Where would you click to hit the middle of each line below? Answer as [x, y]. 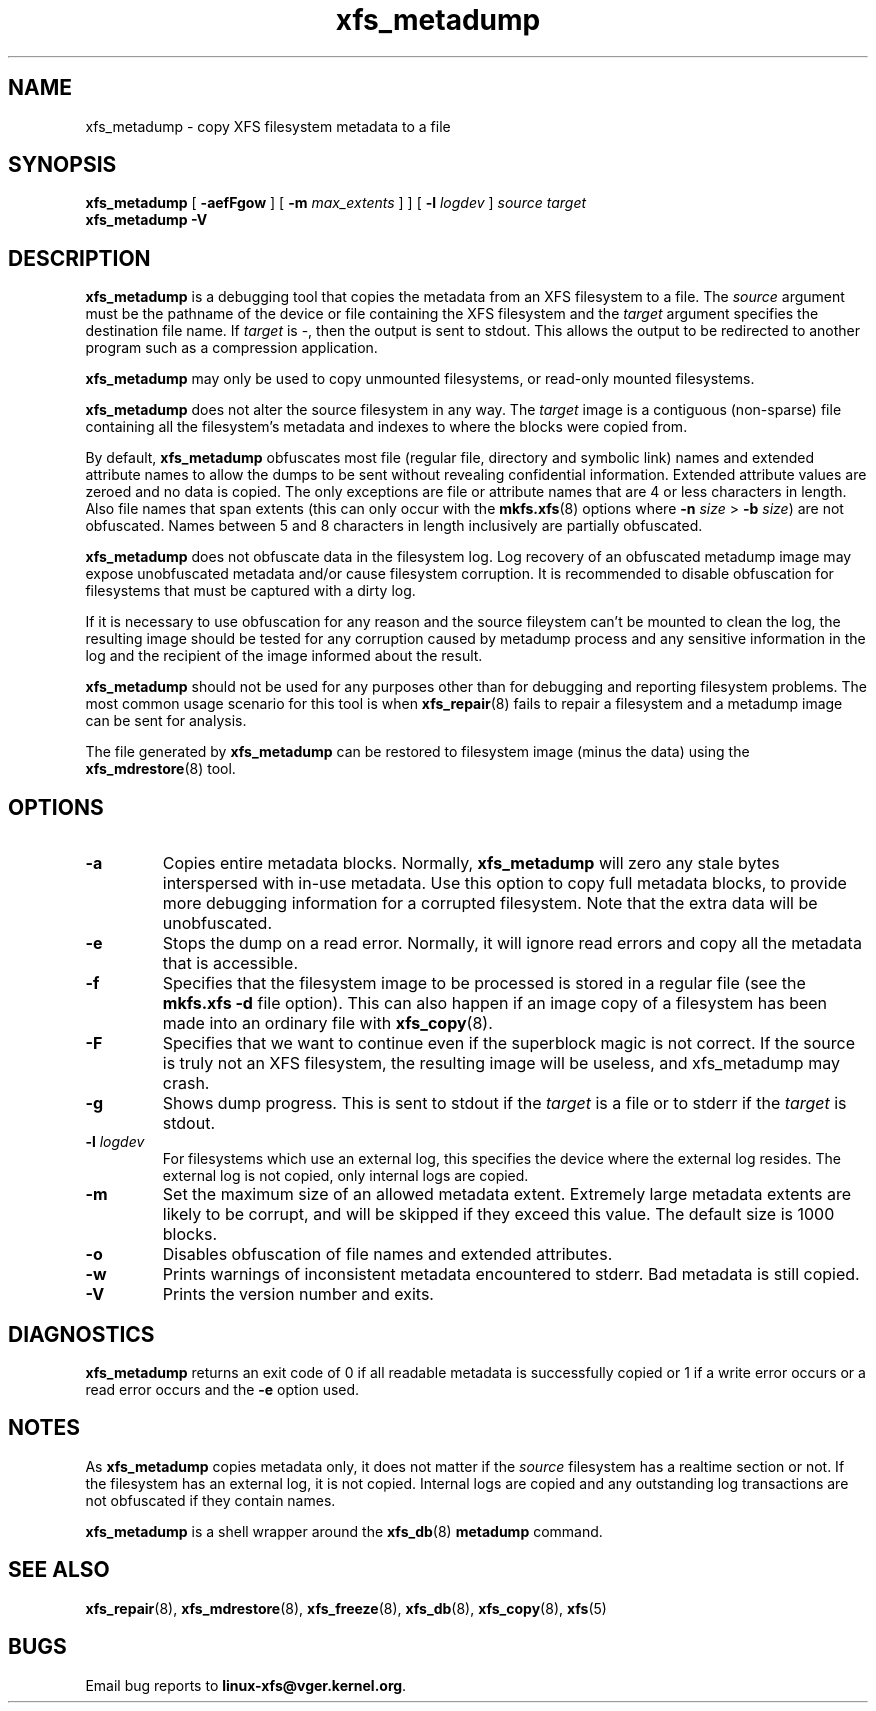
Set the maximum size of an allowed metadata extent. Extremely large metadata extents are [507, 1194]
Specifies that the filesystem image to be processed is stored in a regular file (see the [484, 983]
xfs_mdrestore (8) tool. [160, 769]
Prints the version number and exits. [298, 1294]
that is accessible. [230, 963]
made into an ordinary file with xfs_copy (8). [327, 1023]
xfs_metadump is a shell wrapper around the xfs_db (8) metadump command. [344, 1531]
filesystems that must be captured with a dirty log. [250, 591]
